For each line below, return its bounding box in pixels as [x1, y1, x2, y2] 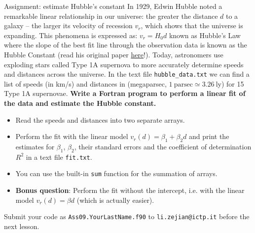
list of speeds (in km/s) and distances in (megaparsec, [4, 78, 167, 89]
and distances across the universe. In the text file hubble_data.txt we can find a [4, 69, 250, 79]
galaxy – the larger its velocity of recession [4, 20, 133, 31]
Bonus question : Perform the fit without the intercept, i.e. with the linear [15, 185, 245, 195]
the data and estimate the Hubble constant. [4, 98, 156, 108]
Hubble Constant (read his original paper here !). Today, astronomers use [4, 49, 223, 59]
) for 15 [221, 78, 244, 89]
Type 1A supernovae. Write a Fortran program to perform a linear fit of [4, 88, 246, 98]
